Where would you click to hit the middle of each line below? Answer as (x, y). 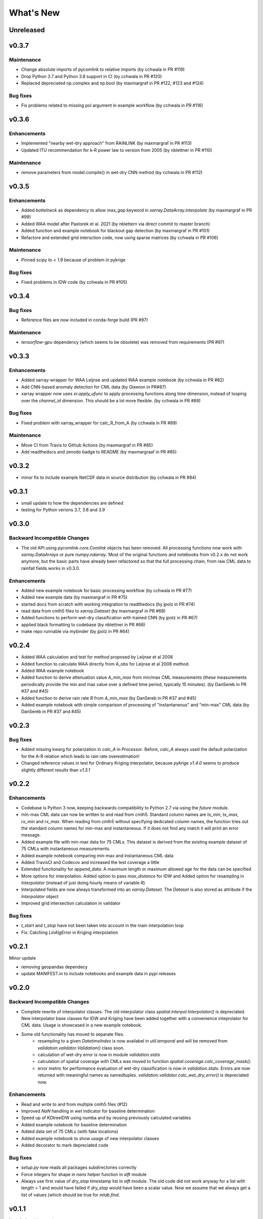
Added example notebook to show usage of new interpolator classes (90, 1138)
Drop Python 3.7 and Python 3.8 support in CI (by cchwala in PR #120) (92, 76)
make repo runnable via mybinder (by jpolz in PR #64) (75, 631)
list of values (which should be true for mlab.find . (71, 1195)
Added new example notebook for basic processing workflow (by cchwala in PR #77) (107, 590)
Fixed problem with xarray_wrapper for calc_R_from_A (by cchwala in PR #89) (99, 423)
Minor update (22, 958)
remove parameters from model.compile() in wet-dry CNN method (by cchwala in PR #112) (112, 172)
